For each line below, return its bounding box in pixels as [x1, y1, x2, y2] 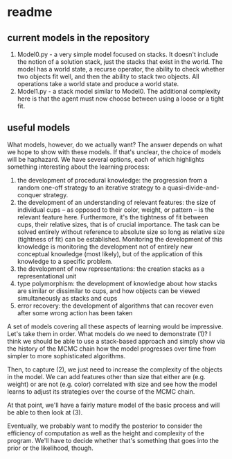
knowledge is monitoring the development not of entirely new [17, 242, 193, 251]
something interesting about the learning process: [7, 162, 150, 171]
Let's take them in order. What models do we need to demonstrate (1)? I [7, 329, 211, 337]
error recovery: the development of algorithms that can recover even [17, 301, 213, 310]
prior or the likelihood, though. [7, 444, 93, 452]
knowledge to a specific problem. [17, 257, 113, 265]
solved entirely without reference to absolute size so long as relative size [17, 227, 225, 236]
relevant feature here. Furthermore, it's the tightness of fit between [17, 212, 209, 221]
